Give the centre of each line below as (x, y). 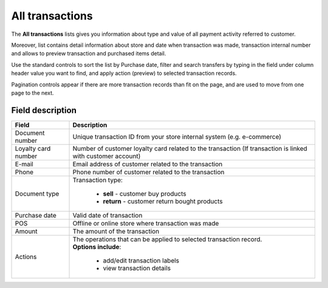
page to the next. (32, 93)
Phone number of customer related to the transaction (149, 172)
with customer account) (107, 156)
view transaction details (137, 268)
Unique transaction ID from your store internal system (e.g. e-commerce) (177, 137)
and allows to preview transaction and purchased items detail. (89, 53)
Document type (37, 193)
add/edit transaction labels (141, 260)
